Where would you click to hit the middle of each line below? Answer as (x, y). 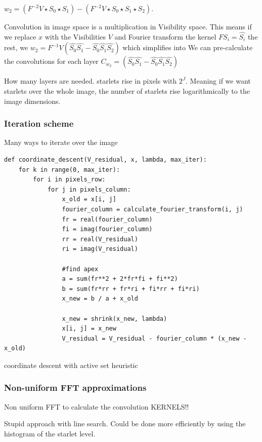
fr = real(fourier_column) (107, 219)
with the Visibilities (75, 36)
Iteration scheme (39, 123)
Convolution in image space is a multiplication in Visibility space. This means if (128, 26)
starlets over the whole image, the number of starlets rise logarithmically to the (127, 91)
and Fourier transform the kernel (165, 36)
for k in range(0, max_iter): (69, 170)
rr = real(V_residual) (100, 239)
